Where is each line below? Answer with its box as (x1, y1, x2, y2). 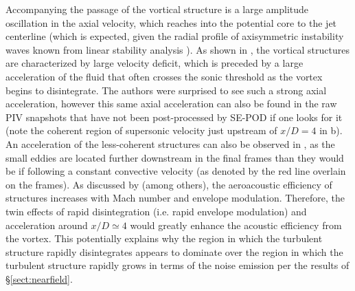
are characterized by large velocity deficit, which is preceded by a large (5, 56, 304, 70)
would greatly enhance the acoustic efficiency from (130, 217, 342, 232)
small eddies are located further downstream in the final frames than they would (5, 150, 344, 164)
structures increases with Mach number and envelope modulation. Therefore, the (5, 191, 345, 205)
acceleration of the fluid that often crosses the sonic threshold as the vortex (5, 69, 323, 83)
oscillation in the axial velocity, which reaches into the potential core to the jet (5, 15, 337, 30)
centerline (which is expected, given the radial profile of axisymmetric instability (5, 29, 344, 43)
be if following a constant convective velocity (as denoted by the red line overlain (5, 164, 346, 178)
